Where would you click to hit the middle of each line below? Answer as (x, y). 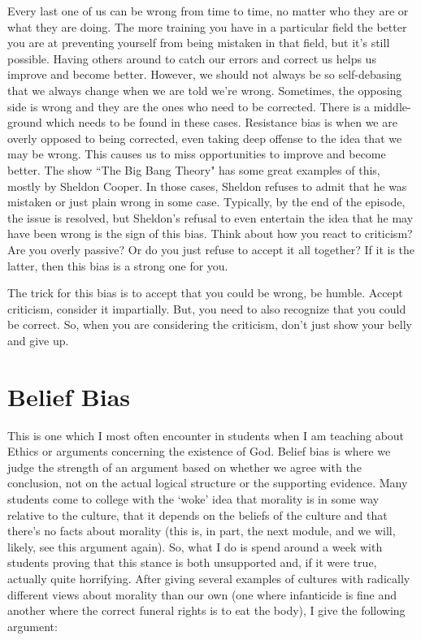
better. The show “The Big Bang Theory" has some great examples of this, (194, 169)
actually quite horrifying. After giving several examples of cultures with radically (209, 578)
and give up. (38, 340)
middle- (392, 106)
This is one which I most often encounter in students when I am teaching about (206, 435)
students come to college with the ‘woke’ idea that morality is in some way (193, 498)
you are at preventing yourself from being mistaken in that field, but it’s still (199, 43)
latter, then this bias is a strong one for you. (118, 265)
